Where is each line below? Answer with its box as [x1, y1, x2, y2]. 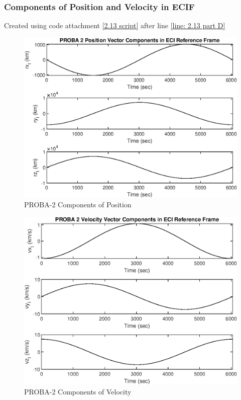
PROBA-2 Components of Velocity [24, 386, 132, 396]
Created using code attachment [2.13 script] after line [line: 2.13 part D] [4, 20, 225, 31]
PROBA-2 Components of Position [24, 199, 132, 210]
